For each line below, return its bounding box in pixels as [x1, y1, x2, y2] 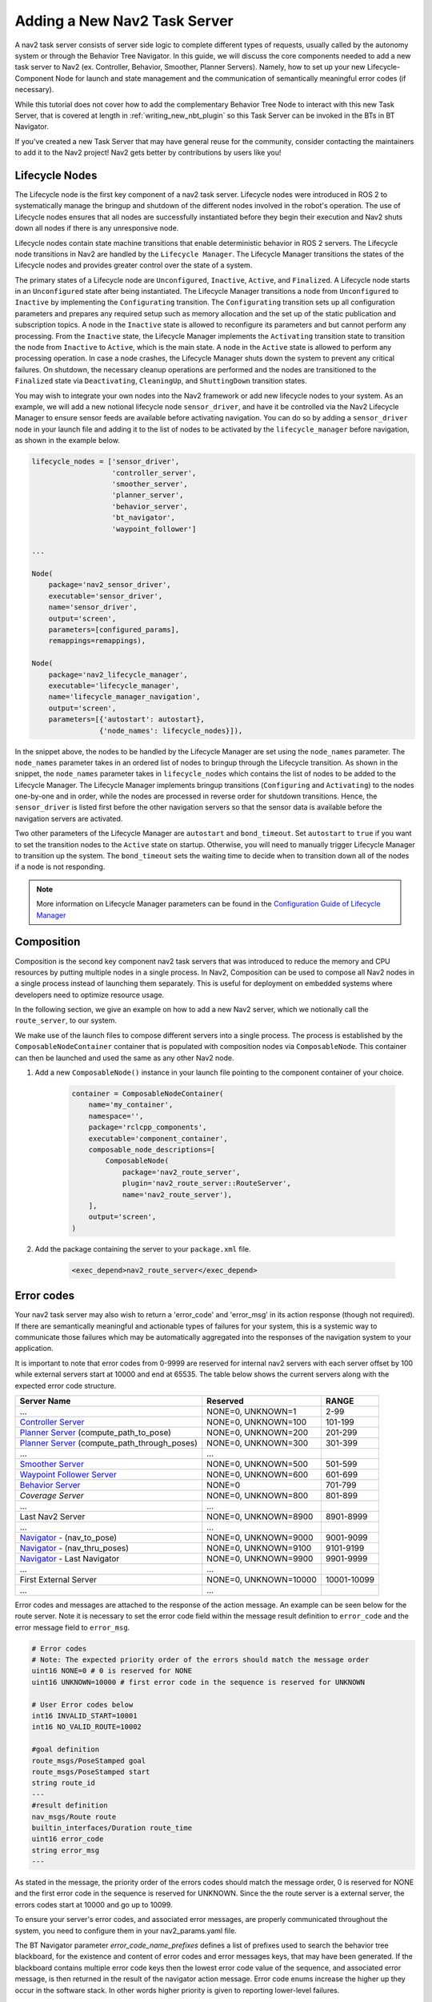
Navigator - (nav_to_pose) [19, 1532, 118, 1543]
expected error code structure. [14, 1381, 117, 1390]
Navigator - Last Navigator [19, 1553, 120, 1564]
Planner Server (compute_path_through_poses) [19, 1437, 198, 1449]
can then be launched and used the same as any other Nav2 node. [14, 1053, 234, 1063]
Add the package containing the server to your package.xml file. [34, 1244, 251, 1253]
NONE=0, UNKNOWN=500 [206, 1458, 308, 1469]
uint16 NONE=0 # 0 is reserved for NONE [31, 1666, 192, 1675]
